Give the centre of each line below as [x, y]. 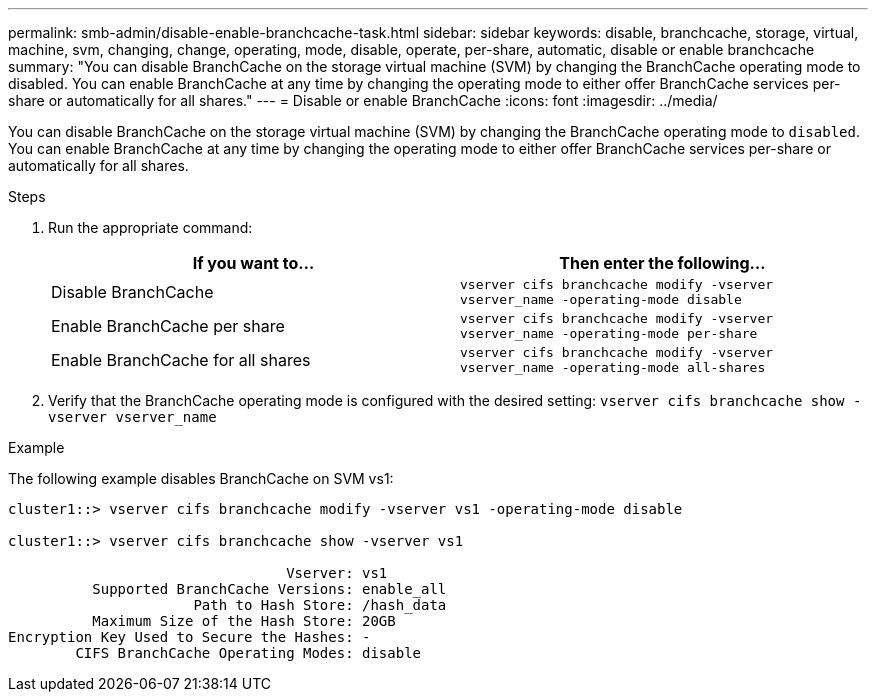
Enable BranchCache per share [168, 326]
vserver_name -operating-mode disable [601, 299]
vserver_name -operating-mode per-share [609, 333]
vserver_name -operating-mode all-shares [613, 367]
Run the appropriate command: [150, 227]
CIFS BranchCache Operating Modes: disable [248, 653]
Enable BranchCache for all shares [181, 360]
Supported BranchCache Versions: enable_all [269, 589]
